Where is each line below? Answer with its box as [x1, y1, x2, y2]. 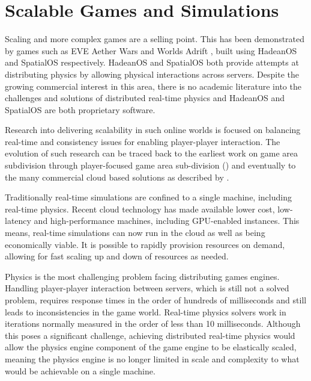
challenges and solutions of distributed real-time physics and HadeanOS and [5, 91, 285, 104]
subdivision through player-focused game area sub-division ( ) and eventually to [5, 159, 296, 172]
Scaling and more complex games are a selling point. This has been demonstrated [5, 33, 305, 45]
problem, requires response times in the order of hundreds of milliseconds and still [5, 294, 307, 306]
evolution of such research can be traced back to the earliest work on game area [5, 147, 298, 160]
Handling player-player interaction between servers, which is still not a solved [5, 282, 289, 294]
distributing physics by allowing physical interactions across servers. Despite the [5, 67, 299, 80]
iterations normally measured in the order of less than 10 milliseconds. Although [5, 317, 301, 330]
